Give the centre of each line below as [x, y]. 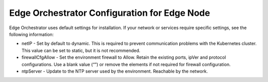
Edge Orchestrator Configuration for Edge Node [110, 13]
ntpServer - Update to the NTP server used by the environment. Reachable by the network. [115, 71]
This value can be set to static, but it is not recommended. [81, 50]
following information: [32, 34]
